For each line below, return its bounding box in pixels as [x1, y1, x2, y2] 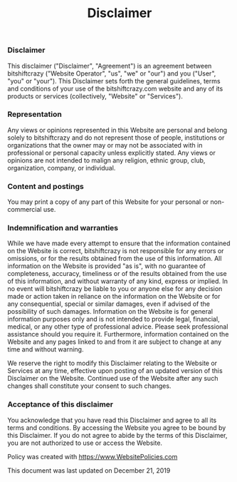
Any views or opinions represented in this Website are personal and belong [7, 125, 228, 134]
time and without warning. [7, 345, 84, 354]
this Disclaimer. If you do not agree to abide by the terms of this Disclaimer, [7, 431, 228, 439]
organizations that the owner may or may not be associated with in [7, 140, 203, 149]
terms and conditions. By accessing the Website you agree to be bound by [7, 423, 226, 432]
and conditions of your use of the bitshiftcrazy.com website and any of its [7, 84, 223, 93]
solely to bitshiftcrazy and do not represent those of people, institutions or [7, 133, 225, 142]
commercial [7, 205, 42, 214]
